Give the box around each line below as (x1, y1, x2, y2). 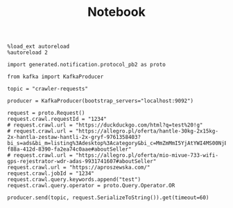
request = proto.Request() (7, 110, 85, 117)
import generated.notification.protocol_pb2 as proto (7, 62, 166, 68)
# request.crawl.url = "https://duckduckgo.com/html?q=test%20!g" (7, 122, 203, 129)
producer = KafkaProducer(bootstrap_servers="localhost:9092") (7, 97, 194, 104)
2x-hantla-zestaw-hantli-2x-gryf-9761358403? (7, 134, 141, 141)
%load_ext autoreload (7, 43, 70, 50)
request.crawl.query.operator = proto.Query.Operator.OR (7, 182, 175, 189)
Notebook (87, 4, 146, 20)
